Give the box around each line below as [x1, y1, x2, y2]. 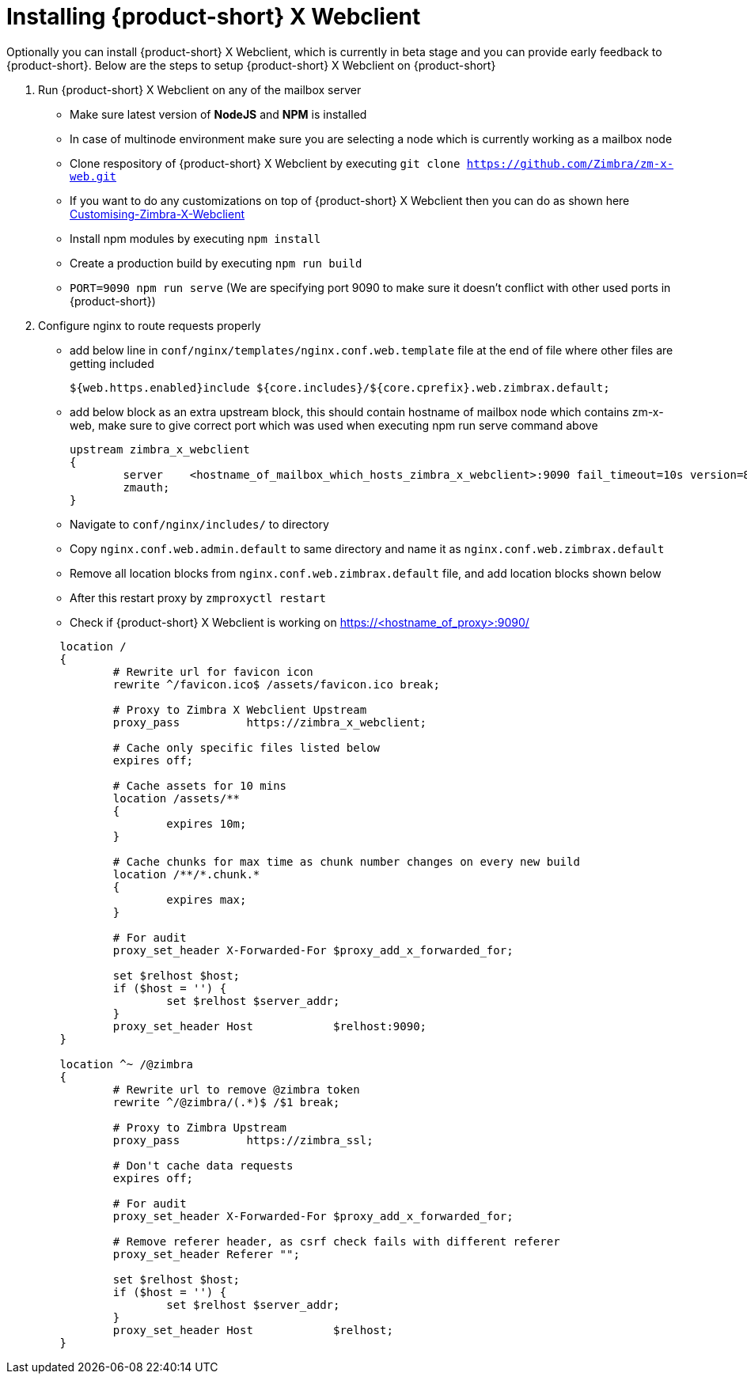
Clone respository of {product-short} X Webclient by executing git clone [70, 156, 461, 170]
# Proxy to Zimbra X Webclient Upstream [112, 703, 367, 716]
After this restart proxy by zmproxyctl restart [70, 590, 326, 605]
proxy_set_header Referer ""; [112, 1247, 300, 1261]
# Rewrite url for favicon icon [112, 665, 313, 678]
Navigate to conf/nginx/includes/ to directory [70, 517, 329, 531]
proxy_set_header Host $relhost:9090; [112, 1019, 427, 1033]
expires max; [166, 893, 247, 906]
